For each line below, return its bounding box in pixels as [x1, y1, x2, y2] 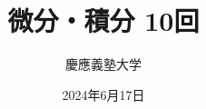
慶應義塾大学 [65, 54, 142, 74]
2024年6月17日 [62, 84, 145, 104]
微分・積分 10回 [7, 2, 200, 39]
